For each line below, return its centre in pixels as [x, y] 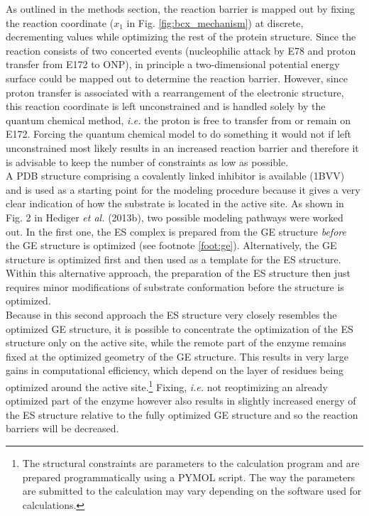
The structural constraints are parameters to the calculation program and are [191, 463]
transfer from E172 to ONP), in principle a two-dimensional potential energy [173, 64]
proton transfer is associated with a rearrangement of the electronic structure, [175, 92]
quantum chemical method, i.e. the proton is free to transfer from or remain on [178, 120]
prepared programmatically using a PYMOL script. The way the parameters [189, 477]
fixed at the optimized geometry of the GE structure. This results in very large [177, 356]
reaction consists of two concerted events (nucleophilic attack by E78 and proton [181, 50]
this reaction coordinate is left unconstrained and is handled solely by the [166, 106]
